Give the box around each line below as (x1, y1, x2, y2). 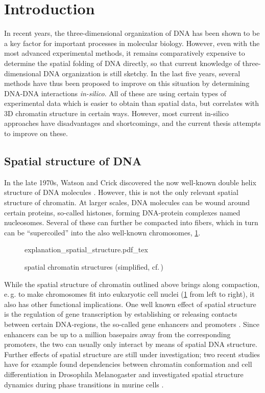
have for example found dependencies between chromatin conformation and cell (4, 359, 252, 369)
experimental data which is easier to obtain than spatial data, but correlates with (4, 98, 259, 108)
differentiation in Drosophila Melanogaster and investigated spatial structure (4, 368, 244, 379)
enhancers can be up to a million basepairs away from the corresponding (4, 329, 231, 339)
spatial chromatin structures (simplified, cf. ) (25, 261, 163, 272)
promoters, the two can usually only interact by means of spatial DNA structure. (4, 339, 257, 350)
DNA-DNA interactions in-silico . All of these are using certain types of (4, 88, 226, 98)
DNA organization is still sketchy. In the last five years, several (43, 68, 240, 78)
